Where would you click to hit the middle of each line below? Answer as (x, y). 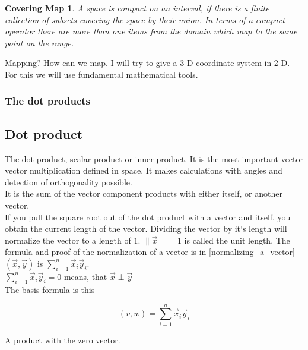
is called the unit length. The (237, 240)
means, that (85, 276)
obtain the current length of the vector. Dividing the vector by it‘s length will (146, 228)
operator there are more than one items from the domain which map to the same (151, 31)
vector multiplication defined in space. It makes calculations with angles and (144, 170)
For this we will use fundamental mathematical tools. (101, 74)
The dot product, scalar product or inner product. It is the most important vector (154, 158)
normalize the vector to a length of (68, 240)
